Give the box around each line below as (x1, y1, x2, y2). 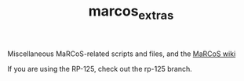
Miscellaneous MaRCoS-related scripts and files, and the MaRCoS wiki (7, 49, 236, 58)
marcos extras (88, 2, 174, 23)
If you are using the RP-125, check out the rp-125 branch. (7, 64, 193, 73)
